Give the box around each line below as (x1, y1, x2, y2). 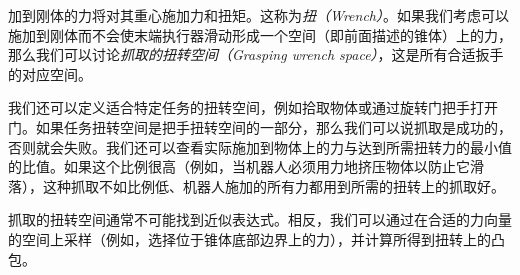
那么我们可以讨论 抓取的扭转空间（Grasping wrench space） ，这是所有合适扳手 (8, 44, 504, 65)
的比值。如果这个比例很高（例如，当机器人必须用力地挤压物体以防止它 (8, 156, 470, 177)
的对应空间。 (8, 63, 92, 84)
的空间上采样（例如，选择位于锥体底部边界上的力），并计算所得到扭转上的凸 (8, 228, 505, 249)
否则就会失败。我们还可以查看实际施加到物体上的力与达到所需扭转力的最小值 (8, 136, 512, 157)
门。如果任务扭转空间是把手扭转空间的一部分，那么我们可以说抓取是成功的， (8, 116, 512, 137)
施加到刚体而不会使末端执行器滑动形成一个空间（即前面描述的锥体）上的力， (8, 24, 512, 45)
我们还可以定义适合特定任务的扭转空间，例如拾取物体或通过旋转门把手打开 (8, 97, 498, 118)
